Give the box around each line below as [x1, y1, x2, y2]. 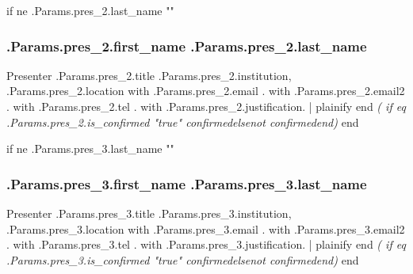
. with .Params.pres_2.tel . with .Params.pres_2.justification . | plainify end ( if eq [6, 98, 406, 114]
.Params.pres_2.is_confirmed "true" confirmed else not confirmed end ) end [6, 113, 359, 130]
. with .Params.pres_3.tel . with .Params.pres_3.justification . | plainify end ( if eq [6, 236, 406, 253]
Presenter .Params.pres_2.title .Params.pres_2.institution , [6, 67, 292, 83]
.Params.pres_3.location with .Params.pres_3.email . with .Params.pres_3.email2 [6, 220, 405, 237]
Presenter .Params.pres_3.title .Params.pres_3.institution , [6, 205, 292, 221]
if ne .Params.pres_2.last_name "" [6, 2, 174, 18]
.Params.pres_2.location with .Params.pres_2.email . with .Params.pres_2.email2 [6, 82, 405, 99]
